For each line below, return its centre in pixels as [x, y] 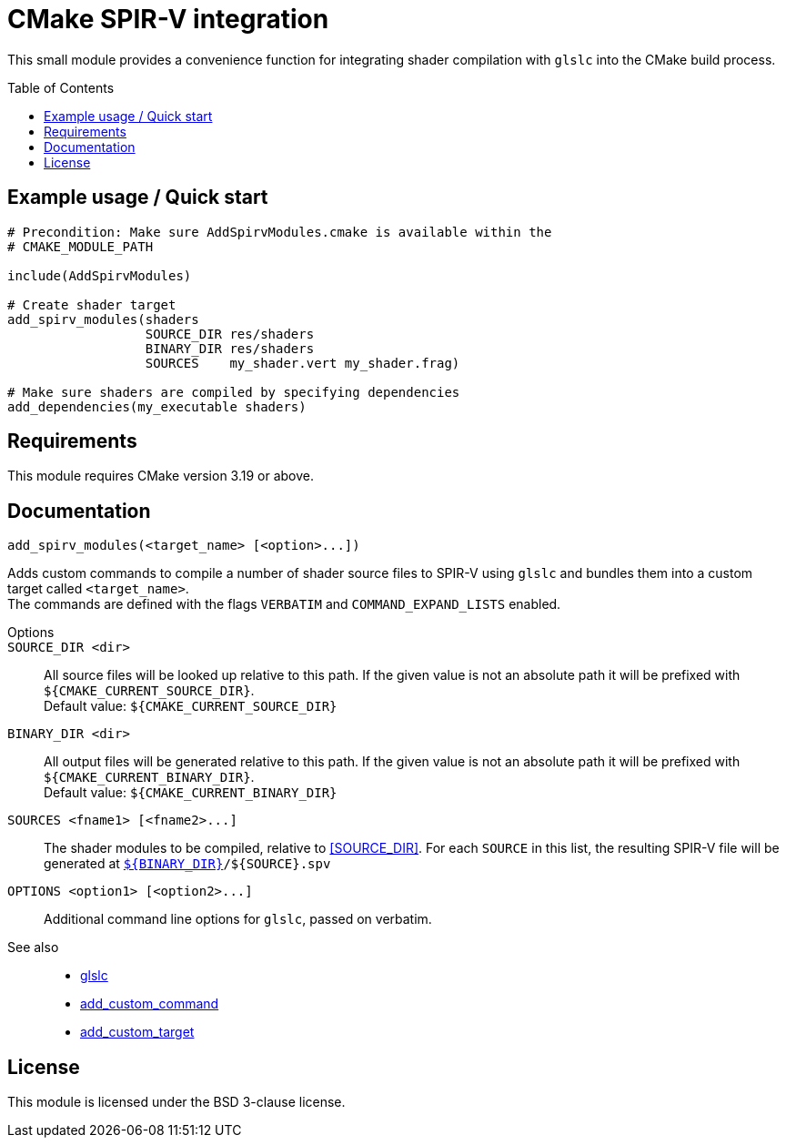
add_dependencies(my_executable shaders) [157, 406]
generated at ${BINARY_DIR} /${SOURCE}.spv [187, 864]
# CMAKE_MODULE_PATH [81, 246]
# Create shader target [92, 304]
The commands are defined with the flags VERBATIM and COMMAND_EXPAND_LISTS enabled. [284, 604]
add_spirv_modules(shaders [103, 319]
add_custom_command [150, 1004]
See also [33, 947]
